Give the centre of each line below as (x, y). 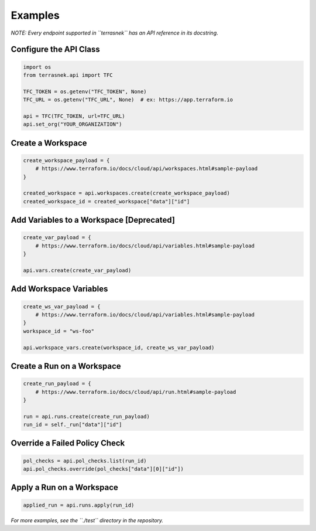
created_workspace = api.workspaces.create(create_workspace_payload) (127, 193)
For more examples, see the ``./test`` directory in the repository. (87, 520)
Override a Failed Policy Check (68, 443)
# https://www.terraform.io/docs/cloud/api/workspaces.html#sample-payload (147, 169)
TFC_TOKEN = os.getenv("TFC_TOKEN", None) (85, 91)
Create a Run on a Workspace (66, 366)
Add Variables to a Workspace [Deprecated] (93, 220)
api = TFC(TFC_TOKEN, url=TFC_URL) (74, 116)
